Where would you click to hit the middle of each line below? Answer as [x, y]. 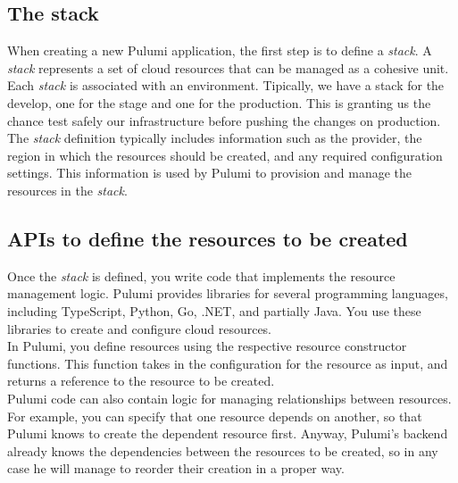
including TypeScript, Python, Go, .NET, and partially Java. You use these [214, 310]
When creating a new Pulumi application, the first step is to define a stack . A [220, 50]
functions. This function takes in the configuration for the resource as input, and [228, 363]
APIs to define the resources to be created [208, 238]
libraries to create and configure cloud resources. [140, 328]
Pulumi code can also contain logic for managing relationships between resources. [229, 398]
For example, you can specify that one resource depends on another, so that [215, 416]
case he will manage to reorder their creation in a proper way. [176, 468]
